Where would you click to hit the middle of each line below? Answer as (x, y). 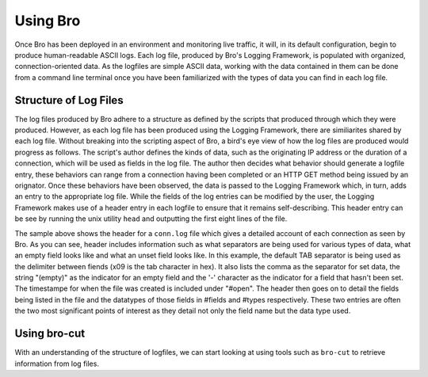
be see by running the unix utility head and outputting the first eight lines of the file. (151, 219)
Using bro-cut (50, 334)
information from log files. (57, 364)
